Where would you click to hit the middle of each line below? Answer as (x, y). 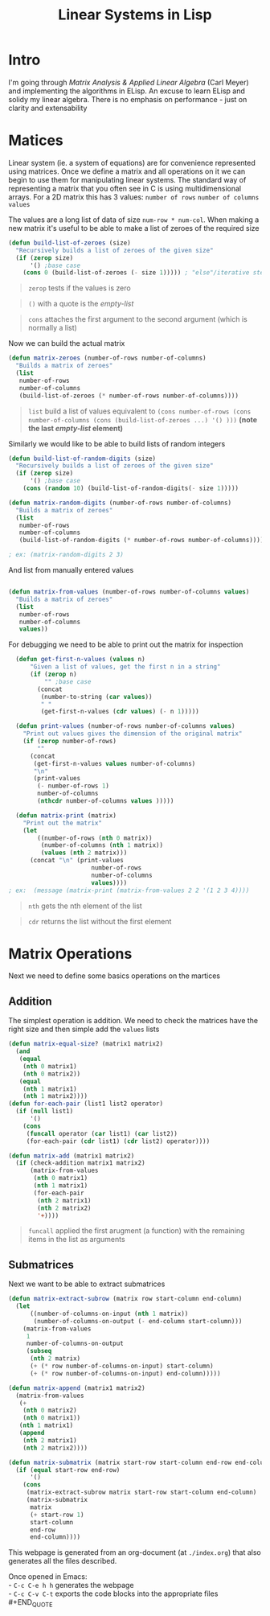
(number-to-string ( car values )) (96, 697)
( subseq (39, 1351)
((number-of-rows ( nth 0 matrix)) (95, 838)
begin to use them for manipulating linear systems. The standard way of (127, 179)
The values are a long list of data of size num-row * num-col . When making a (134, 220)
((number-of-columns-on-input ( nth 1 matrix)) (109, 1314)
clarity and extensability (48, 108)
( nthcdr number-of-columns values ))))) (106, 801)
